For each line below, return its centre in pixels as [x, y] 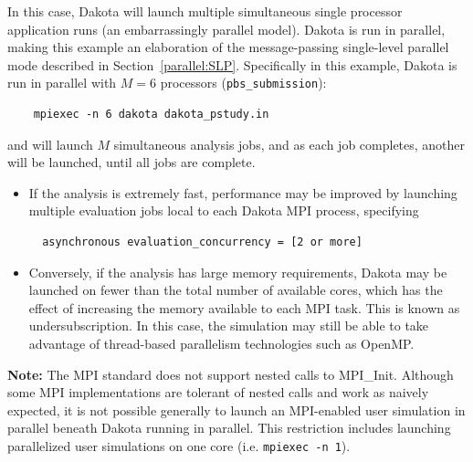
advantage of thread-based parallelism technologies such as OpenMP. [221, 343]
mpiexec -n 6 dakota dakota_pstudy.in [151, 115]
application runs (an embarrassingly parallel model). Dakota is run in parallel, [226, 29]
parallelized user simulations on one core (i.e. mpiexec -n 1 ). [179, 445]
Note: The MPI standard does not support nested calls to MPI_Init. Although [231, 374]
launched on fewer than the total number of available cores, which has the [236, 290]
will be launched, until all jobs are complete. [131, 162]
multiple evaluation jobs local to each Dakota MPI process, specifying [224, 210]
